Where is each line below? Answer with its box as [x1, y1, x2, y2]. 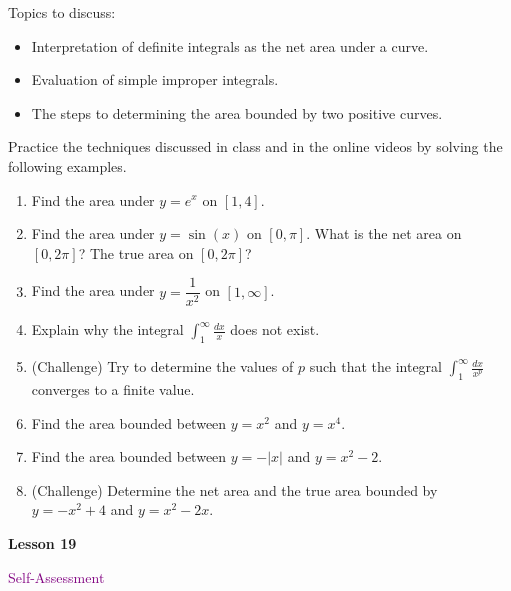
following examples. [8, 155, 127, 176]
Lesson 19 [8, 532, 77, 553]
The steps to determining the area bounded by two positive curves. [31, 102, 443, 123]
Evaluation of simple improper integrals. [31, 69, 279, 90]
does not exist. [230, 319, 320, 340]
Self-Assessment [8, 566, 105, 587]
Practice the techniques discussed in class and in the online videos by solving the [8, 136, 503, 157]
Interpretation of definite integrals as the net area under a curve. [31, 35, 429, 56]
